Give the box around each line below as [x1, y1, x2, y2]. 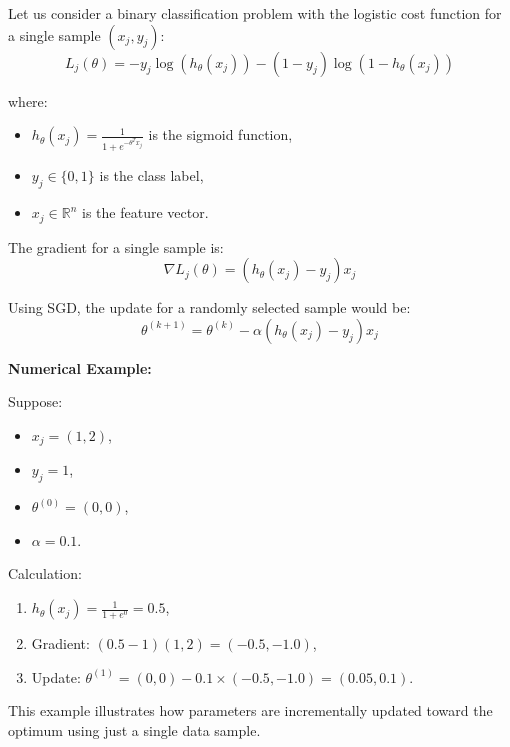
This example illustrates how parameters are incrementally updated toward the [8, 700, 493, 721]
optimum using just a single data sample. [8, 719, 261, 740]
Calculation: [8, 563, 82, 584]
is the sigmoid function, [148, 124, 293, 145]
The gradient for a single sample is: [8, 236, 224, 257]
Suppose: [8, 391, 63, 412]
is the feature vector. [82, 202, 209, 223]
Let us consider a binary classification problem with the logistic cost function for [8, 3, 502, 23]
